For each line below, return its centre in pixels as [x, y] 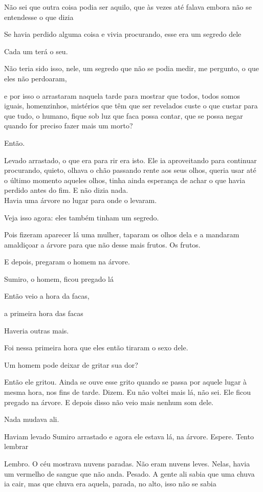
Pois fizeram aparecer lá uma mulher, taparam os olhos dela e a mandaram [122, 234]
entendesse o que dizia [39, 17]
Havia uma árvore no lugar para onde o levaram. [81, 200]
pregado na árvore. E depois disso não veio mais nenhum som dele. [109, 402]
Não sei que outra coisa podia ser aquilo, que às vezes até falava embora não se [128, 7]
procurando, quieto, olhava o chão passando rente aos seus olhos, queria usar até [130, 170]
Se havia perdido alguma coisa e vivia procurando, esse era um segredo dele [123, 34]
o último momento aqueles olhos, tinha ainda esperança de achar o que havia [125, 180]
